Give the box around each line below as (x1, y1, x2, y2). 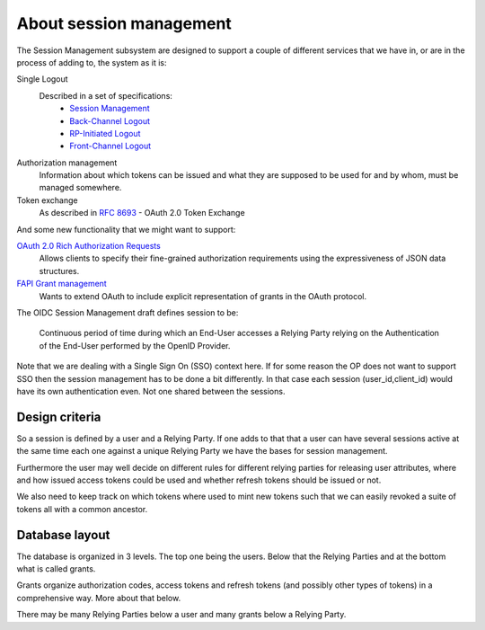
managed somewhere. (39, 182, 122, 193)
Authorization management (16, 157, 118, 168)
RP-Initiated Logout (69, 128, 141, 138)
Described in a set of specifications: (39, 90, 172, 101)
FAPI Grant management (16, 279, 107, 289)
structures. (39, 265, 80, 276)
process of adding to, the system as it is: (16, 57, 167, 67)
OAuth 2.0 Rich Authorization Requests (16, 241, 161, 252)
